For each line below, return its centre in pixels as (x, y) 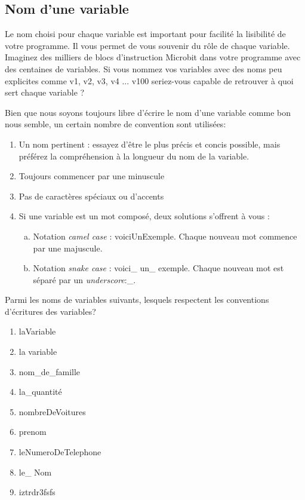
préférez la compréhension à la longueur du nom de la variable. (134, 156)
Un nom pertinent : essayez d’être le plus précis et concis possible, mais (150, 144)
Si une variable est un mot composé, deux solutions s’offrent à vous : (144, 216)
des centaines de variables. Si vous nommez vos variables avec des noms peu (144, 68)
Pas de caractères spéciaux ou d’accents (91, 196)
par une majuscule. (68, 248)
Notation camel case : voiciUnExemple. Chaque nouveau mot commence (165, 236)
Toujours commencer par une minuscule (92, 176)
